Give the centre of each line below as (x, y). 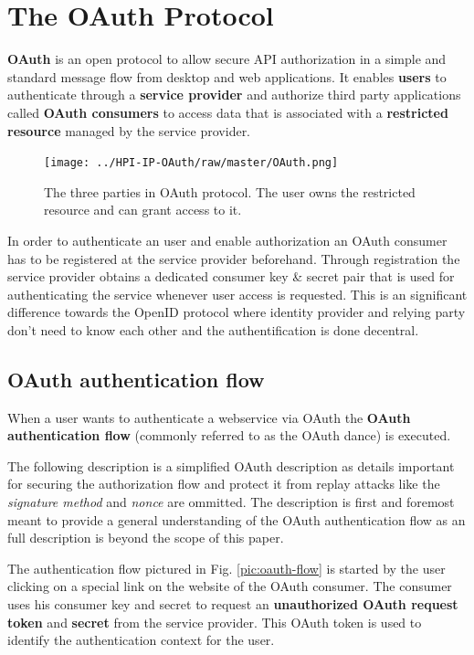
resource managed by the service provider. (129, 130)
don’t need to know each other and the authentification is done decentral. (213, 329)
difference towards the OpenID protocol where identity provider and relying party (237, 312)
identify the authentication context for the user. (141, 640)
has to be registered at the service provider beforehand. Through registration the (234, 258)
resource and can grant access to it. (143, 210)
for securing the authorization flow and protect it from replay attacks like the (224, 484)
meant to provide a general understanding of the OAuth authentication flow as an (237, 519)
